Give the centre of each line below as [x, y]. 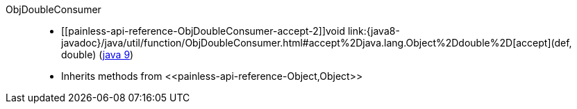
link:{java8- [374, 31]
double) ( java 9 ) [98, 54]
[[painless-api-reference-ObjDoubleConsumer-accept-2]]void [203, 31]
